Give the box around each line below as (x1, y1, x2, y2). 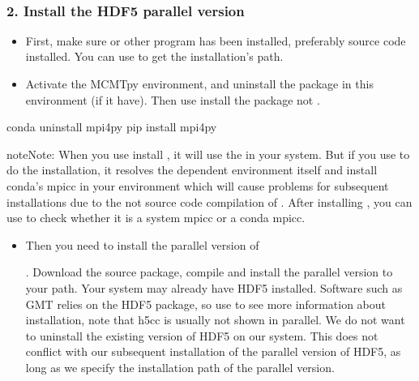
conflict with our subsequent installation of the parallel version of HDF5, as (25, 343, 401, 360)
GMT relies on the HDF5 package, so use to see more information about (25, 295, 387, 312)
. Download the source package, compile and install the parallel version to (25, 263, 393, 280)
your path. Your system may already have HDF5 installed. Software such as (25, 279, 403, 296)
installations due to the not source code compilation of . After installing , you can (6, 193, 413, 210)
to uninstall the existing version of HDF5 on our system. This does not (25, 327, 378, 344)
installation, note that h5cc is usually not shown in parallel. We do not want (25, 311, 405, 328)
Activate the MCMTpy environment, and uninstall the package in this (25, 75, 374, 92)
